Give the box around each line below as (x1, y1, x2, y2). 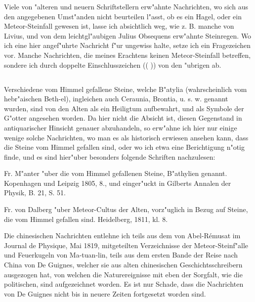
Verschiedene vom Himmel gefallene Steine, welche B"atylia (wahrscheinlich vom (4, 84, 247, 94)
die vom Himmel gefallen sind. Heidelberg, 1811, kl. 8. (4, 214, 168, 224)
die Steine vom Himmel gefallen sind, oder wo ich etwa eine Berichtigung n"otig (4, 142, 245, 152)
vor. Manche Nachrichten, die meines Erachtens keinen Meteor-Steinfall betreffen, (4, 49, 251, 60)
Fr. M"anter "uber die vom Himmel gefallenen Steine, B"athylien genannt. (4, 168, 227, 178)
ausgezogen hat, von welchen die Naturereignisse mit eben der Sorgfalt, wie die (4, 269, 243, 279)
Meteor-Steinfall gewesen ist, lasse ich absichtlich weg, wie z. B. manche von (4, 21, 234, 31)
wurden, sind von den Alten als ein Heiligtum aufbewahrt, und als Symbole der (4, 103, 244, 113)
